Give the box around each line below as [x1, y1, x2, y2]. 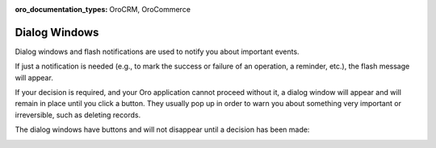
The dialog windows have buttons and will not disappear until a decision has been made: [15, 125, 310, 134]
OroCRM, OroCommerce [109, 5, 191, 14]
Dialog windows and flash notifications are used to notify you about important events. [15, 47, 300, 56]
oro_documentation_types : [15, 5, 108, 14]
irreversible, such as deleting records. [15, 109, 141, 120]
